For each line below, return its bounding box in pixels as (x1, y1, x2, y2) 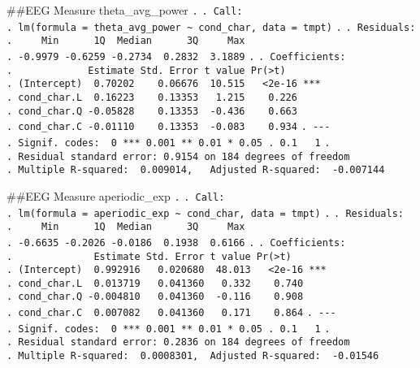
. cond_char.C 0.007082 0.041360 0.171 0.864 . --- (6, 307, 336, 319)
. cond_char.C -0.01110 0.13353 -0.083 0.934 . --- (6, 121, 331, 133)
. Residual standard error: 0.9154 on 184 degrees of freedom (6, 150, 350, 162)
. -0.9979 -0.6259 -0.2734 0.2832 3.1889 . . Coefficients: (6, 50, 346, 63)
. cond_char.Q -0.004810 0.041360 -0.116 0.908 (6, 291, 304, 303)
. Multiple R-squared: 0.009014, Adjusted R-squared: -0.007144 (6, 164, 385, 176)
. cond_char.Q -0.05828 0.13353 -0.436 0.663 (6, 105, 297, 117)
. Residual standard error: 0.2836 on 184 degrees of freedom (6, 336, 350, 349)
